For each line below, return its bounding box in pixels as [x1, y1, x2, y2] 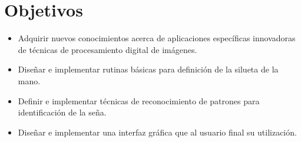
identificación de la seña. [18, 106, 107, 118]
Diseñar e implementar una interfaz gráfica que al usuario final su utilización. [18, 126, 297, 138]
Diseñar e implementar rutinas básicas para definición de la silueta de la [18, 63, 279, 75]
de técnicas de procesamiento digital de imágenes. [18, 43, 197, 55]
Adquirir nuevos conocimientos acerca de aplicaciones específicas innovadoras [18, 32, 296, 44]
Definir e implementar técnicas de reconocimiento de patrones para [18, 94, 260, 107]
